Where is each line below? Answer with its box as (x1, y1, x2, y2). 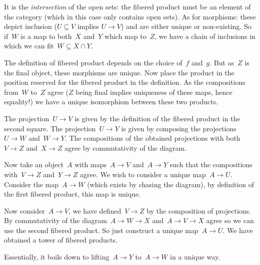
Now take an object (4, 159, 63, 170)
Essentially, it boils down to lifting (4, 252, 109, 262)
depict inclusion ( (4, 21, 57, 31)
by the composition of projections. (146, 205, 251, 216)
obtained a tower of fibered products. (4, 235, 117, 245)
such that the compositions (169, 159, 252, 170)
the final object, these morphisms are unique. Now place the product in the (4, 67, 234, 77)
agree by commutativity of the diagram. (64, 142, 187, 153)
